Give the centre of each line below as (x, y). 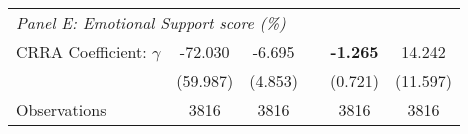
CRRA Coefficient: (81, 51)
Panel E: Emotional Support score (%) (151, 22)
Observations (61, 109)
